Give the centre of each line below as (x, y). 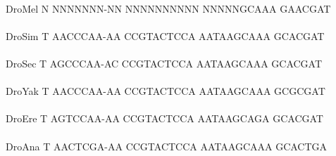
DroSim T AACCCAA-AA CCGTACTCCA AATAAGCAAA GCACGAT (165, 35)
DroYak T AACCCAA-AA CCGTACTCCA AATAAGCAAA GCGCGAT (166, 91)
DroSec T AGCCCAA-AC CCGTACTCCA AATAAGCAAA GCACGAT (164, 63)
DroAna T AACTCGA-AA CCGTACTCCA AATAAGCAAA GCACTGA (167, 146)
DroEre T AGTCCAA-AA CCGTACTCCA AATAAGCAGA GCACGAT (164, 118)
